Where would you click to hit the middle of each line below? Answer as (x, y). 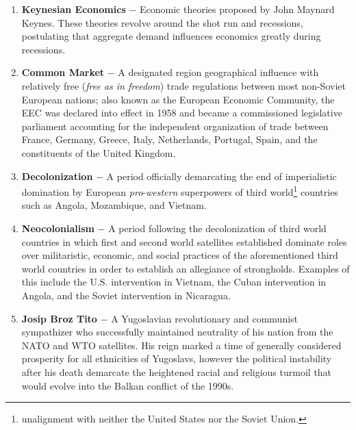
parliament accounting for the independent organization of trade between (175, 126)
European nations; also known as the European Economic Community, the (178, 99)
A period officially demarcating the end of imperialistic (221, 176)
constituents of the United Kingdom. (99, 152)
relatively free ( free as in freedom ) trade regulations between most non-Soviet (183, 85)
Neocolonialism (58, 228)
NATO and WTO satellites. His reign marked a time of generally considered (181, 345)
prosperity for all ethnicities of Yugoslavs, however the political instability (177, 358)
